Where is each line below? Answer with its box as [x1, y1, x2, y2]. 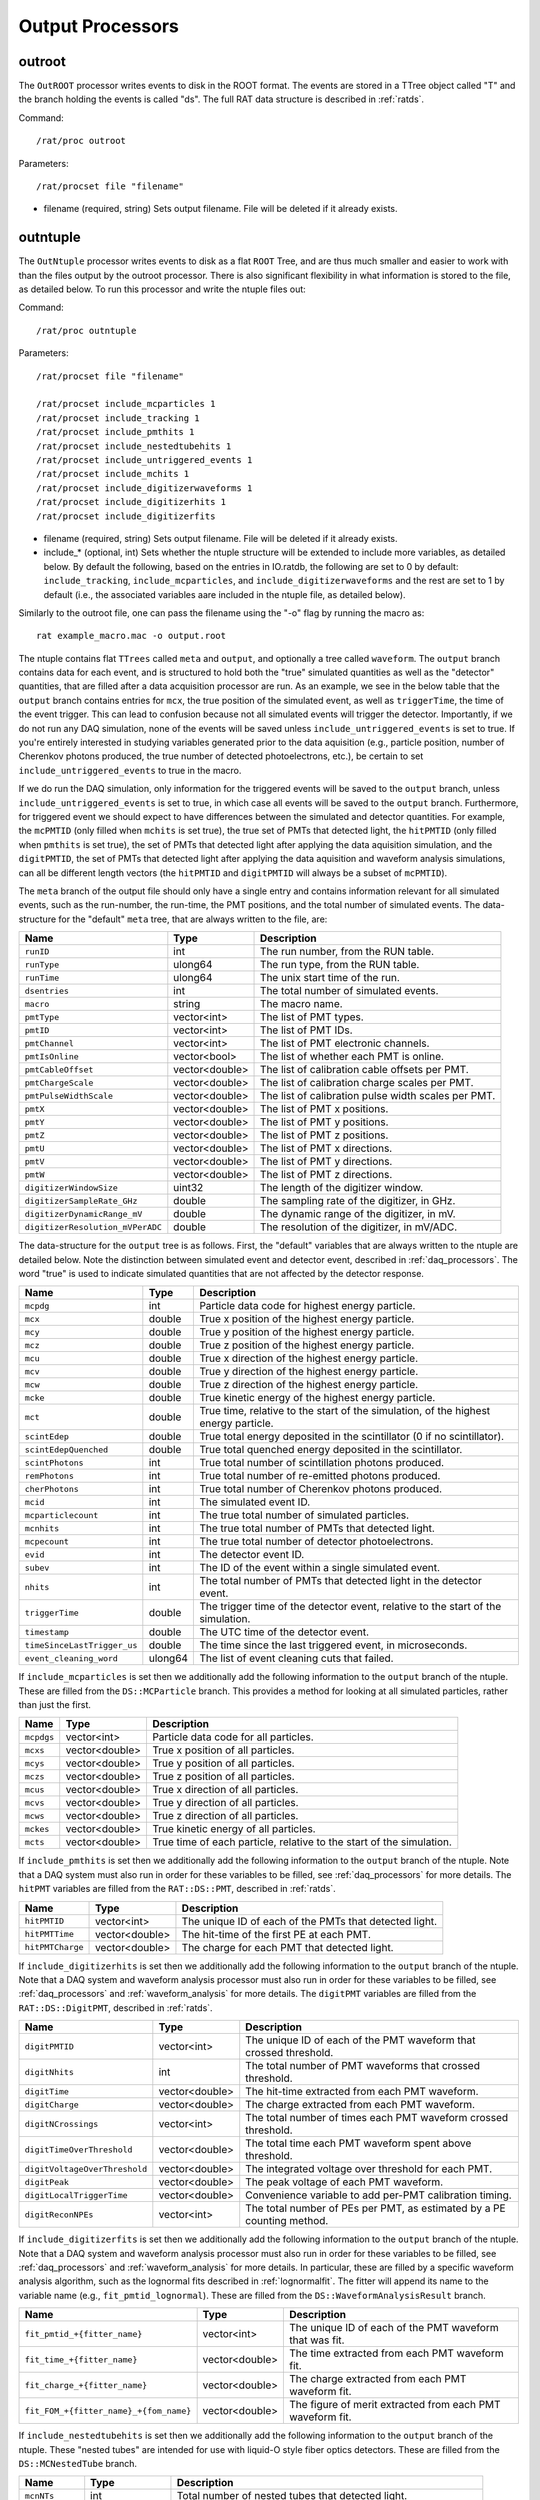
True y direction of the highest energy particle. [199, 1365, 419, 1379]
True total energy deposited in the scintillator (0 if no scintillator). [199, 1430, 505, 1444]
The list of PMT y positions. [260, 1115, 389, 1129]
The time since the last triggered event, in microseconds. [199, 1638, 468, 1652]
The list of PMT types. [260, 1010, 364, 1024]
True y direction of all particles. [151, 1796, 299, 1810]
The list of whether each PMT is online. [260, 1050, 445, 1064]
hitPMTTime [24, 1929, 75, 1940]
